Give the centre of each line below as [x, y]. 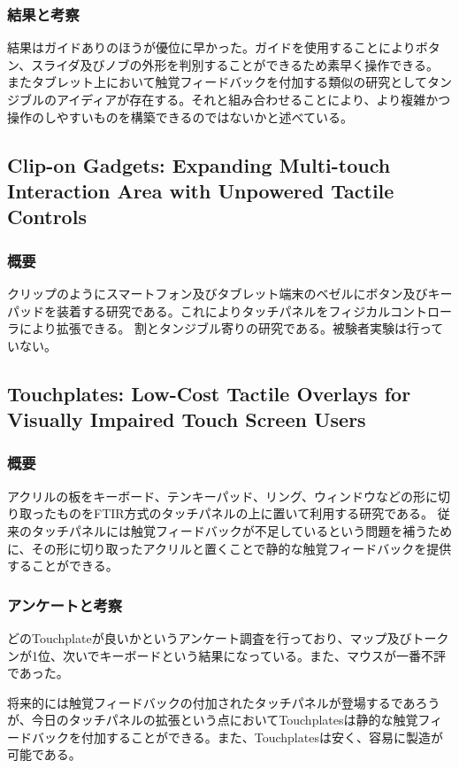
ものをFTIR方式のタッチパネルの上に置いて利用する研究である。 [245, 513]
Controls [47, 217]
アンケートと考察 [65, 605]
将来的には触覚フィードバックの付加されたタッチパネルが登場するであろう [224, 702]
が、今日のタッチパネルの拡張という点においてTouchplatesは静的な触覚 [213, 720]
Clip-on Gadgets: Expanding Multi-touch [199, 164]
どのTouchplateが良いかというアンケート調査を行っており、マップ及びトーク [228, 637]
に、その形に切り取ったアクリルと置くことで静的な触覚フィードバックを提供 [229, 548]
